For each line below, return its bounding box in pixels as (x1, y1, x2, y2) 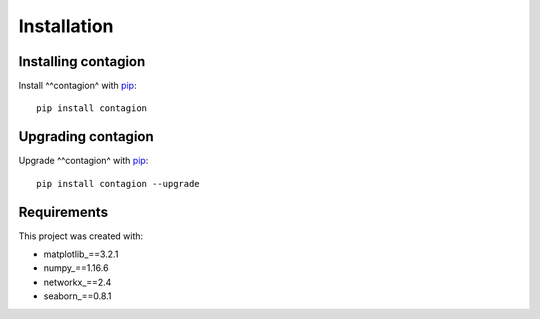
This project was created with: (18, 230, 144, 242)
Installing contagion (18, 53, 146, 70)
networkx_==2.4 (43, 276, 112, 288)
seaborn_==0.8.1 (43, 290, 112, 302)
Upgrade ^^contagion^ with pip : (18, 155, 149, 167)
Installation (18, 15, 114, 37)
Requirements (18, 203, 109, 220)
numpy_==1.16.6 (43, 262, 109, 274)
